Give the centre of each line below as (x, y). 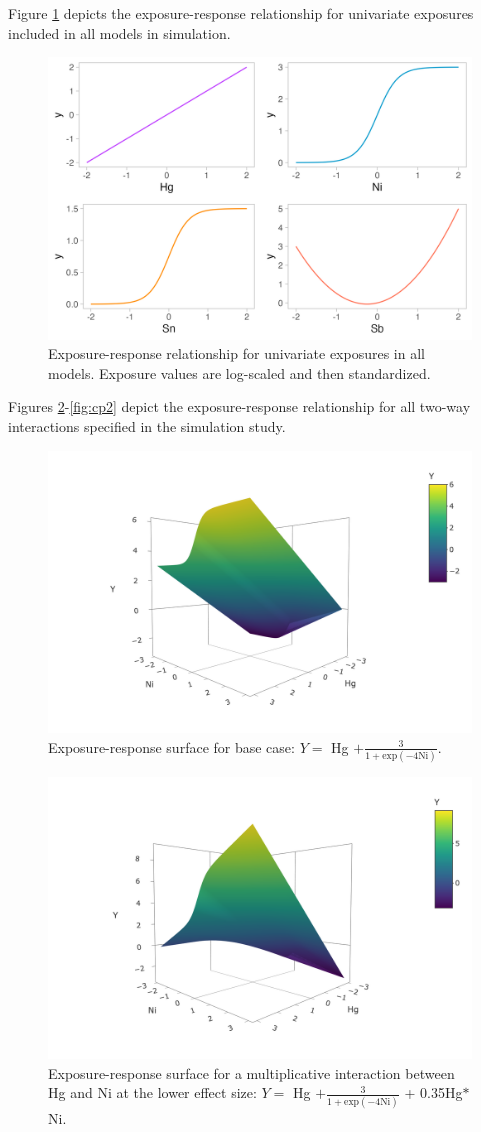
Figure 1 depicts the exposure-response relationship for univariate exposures (241, 13)
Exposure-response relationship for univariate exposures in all (236, 353)
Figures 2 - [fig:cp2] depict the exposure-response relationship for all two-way (239, 406)
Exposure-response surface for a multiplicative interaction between (251, 1072)
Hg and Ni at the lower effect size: (152, 1092)
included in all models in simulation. (119, 32)
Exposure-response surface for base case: (171, 746)
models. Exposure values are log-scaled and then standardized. (239, 372)
